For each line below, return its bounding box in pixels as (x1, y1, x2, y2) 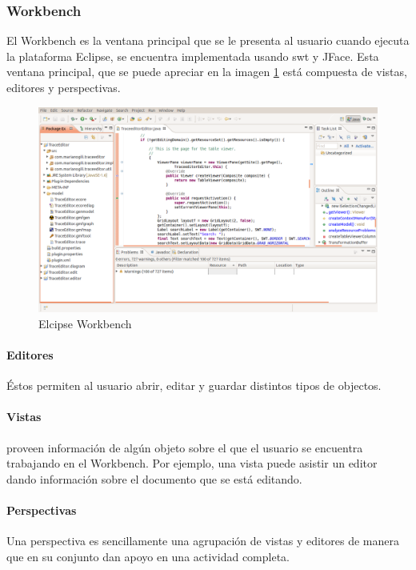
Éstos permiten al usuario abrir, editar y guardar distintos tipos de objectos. (6, 377, 382, 394)
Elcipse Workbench (38, 315, 132, 331)
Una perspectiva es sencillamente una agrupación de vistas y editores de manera (6, 532, 399, 549)
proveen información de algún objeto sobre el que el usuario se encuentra (6, 439, 363, 456)
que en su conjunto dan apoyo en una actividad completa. (6, 548, 290, 564)
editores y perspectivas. (6, 79, 121, 95)
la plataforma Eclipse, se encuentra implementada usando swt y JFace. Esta (6, 47, 379, 64)
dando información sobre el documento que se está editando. (6, 470, 302, 487)
